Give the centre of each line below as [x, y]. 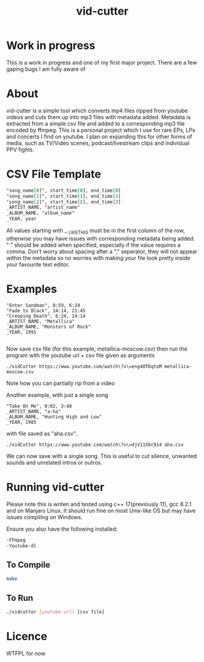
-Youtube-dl [21, 546]
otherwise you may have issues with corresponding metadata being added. [101, 238]
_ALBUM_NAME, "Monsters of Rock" [49, 327]
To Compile [28, 565]
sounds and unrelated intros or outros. [54, 462]
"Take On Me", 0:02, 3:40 [39, 406]
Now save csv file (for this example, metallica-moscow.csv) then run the [97, 349]
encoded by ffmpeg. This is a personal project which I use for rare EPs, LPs [101, 130]
